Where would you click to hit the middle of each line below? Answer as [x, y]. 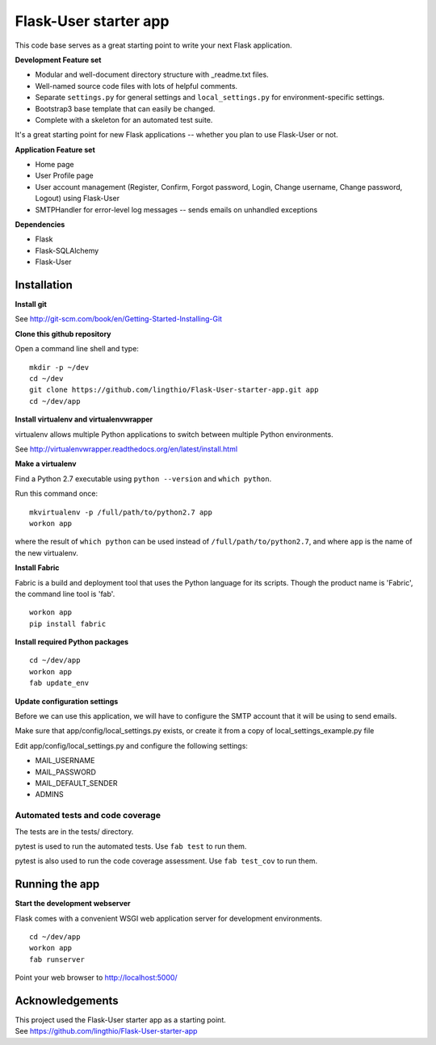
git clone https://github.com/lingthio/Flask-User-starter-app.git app [174, 390]
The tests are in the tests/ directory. [74, 831]
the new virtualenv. [46, 552]
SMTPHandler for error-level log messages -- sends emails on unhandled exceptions [176, 209]
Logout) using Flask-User [78, 199]
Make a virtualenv [46, 464]
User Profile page [64, 176]
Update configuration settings [67, 701]
